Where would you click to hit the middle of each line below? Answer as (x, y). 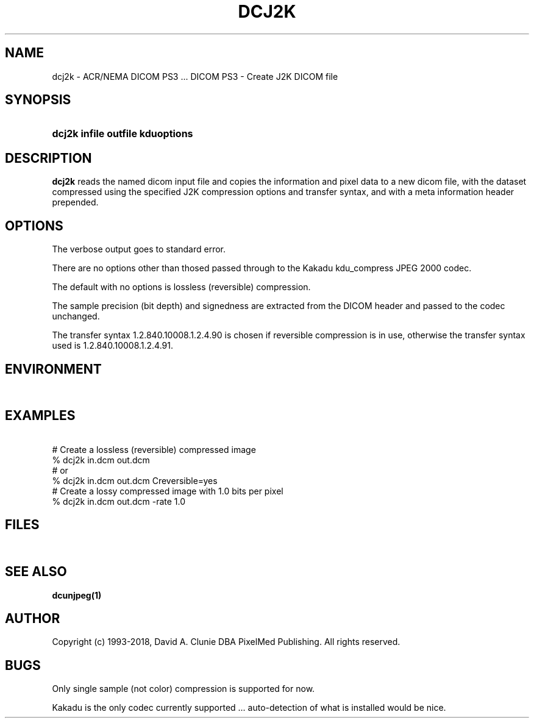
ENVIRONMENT (53, 369)
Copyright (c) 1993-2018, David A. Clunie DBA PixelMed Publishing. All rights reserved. (226, 642)
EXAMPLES (40, 416)
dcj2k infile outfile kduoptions (123, 134)
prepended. (75, 202)
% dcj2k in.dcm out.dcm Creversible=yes (135, 480)
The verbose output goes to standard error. (139, 249)
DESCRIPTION (48, 158)
